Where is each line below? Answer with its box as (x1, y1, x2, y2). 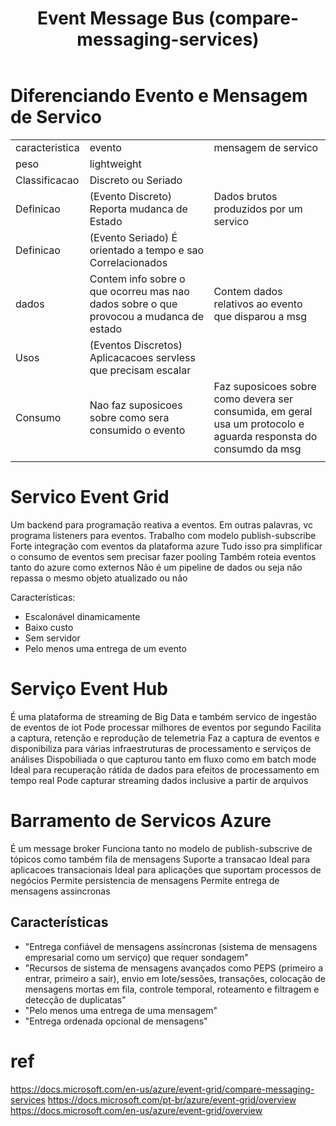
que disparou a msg (213, 309, 308, 323)
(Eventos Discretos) (89, 338, 183, 352)
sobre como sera (89, 410, 170, 424)
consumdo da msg (213, 442, 302, 456)
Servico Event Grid (10, 486, 170, 509)
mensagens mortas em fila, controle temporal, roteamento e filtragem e (24, 983, 320, 995)
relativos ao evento (213, 297, 303, 311)
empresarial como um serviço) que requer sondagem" (24, 951, 249, 963)
